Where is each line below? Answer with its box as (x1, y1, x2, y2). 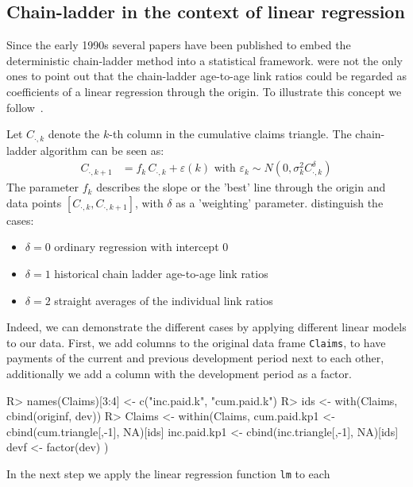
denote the (48, 126, 100, 142)
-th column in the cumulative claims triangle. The (109, 126, 352, 142)
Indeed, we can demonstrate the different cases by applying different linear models (6, 319, 407, 335)
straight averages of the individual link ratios (54, 292, 273, 308)
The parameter (6, 179, 79, 195)
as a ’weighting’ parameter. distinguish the (176, 194, 384, 211)
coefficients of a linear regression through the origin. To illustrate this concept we (6, 83, 402, 99)
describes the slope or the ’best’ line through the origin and (96, 179, 386, 195)
